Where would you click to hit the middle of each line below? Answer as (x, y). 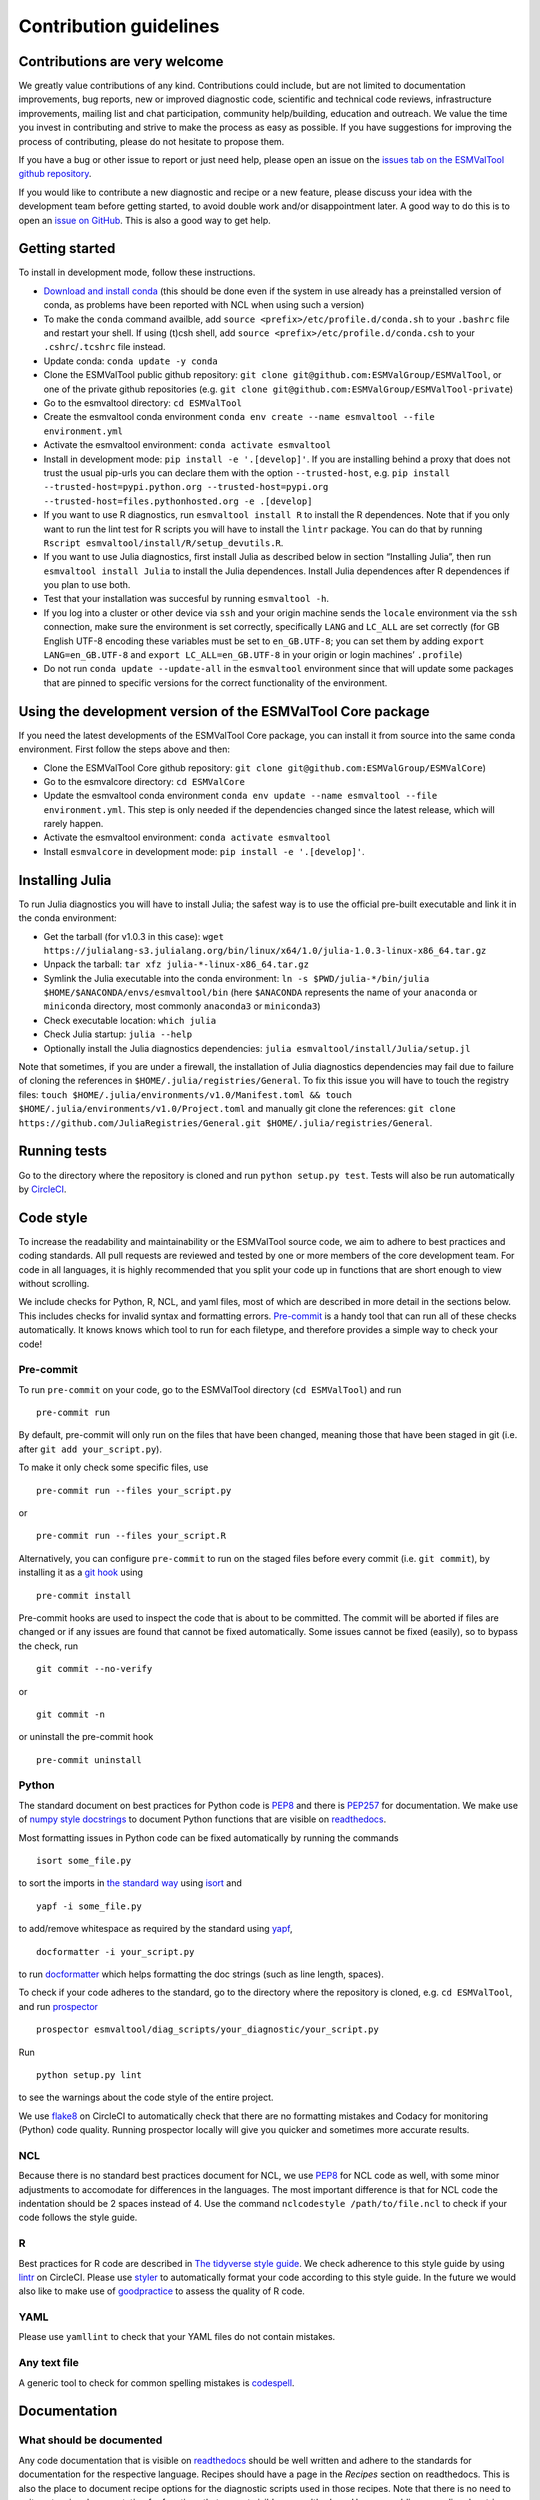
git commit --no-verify (94, 1669)
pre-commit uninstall (89, 1759)
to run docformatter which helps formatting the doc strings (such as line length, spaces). (201, 1974)
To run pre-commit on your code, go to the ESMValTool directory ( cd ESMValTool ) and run (210, 1389)
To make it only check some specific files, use (113, 1467)
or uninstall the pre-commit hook (86, 1737)
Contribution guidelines (119, 26)
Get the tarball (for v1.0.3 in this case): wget (134, 936)
